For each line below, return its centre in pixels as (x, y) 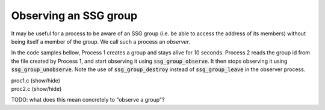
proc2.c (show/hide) (36, 88)
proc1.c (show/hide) (36, 80)
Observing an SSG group (74, 16)
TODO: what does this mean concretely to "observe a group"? (88, 100)
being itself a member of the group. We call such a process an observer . (101, 41)
